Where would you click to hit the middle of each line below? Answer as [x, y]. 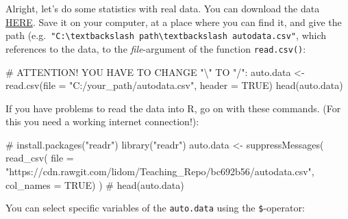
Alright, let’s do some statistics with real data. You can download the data [163, 8]
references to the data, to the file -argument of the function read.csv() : [156, 48]
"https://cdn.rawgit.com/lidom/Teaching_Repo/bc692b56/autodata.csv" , [160, 171]
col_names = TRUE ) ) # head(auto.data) [95, 184]
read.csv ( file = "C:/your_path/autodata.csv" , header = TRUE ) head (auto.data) [174, 85]
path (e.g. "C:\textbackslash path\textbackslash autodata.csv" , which [166, 35]
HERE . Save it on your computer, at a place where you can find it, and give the [174, 22]
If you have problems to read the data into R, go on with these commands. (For [173, 108]
